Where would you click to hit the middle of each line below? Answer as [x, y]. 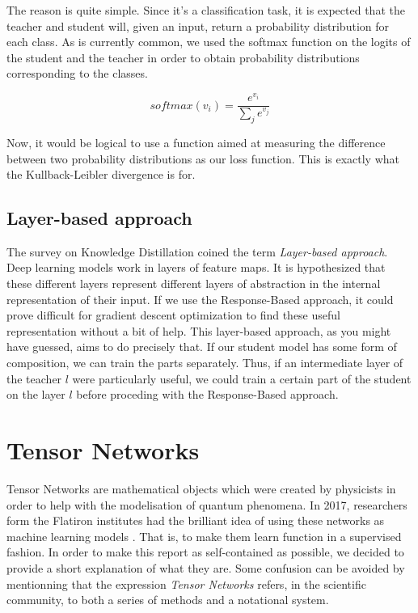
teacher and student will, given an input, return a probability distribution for [198, 25]
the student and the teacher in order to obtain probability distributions [183, 57]
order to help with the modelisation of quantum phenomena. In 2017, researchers [207, 504]
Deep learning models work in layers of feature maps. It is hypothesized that [196, 267]
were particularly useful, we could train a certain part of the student [242, 378]
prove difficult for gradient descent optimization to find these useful [173, 315]
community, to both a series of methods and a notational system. [168, 600]
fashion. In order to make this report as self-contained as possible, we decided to [205, 552]
